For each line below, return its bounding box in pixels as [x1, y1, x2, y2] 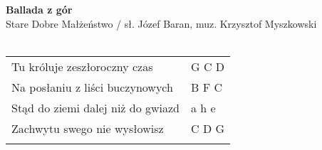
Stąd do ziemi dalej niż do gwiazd [11, 99, 180, 116]
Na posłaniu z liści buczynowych [11, 78, 173, 95]
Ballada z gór [6, 2, 73, 16]
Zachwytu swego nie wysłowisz [11, 119, 164, 136]
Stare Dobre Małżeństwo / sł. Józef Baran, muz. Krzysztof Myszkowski [6, 16, 317, 31]
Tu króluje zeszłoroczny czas [11, 58, 153, 75]
